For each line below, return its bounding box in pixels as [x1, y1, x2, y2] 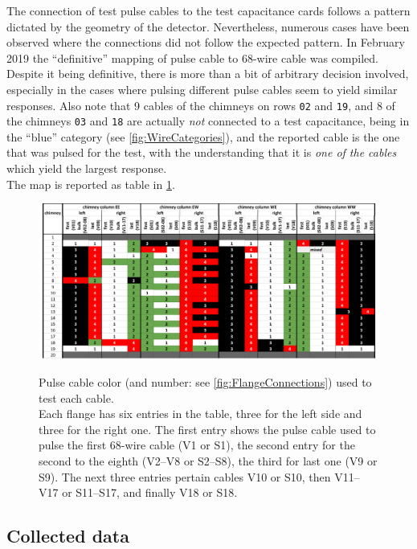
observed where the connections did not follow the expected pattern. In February [6, 34, 406, 51]
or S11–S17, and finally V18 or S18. [62, 484, 238, 501]
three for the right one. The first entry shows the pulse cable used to [39, 420, 376, 437]
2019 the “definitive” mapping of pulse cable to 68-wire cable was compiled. [6, 49, 378, 66]
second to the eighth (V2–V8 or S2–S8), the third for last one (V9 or [39, 453, 378, 469]
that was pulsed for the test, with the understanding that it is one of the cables [6, 144, 397, 161]
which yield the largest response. [6, 160, 167, 177]
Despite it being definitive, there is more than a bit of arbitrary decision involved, [6, 65, 409, 82]
